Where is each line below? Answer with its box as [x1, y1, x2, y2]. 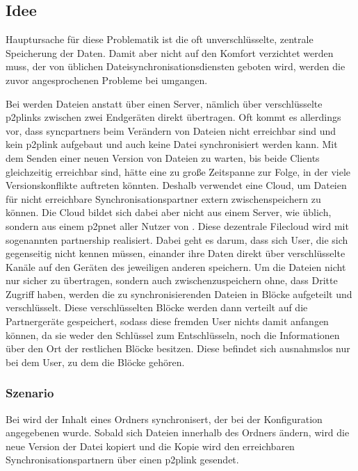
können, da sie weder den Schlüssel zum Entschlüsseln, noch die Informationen [6, 327, 340, 342]
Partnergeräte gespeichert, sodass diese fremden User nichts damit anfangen [6, 314, 329, 329]
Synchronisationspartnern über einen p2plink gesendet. [6, 452, 239, 467]
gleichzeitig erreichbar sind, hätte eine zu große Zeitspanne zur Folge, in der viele [6, 164, 351, 179]
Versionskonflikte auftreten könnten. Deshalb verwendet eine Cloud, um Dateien [6, 178, 347, 192]
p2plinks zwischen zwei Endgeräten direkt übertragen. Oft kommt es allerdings [6, 110, 341, 124]
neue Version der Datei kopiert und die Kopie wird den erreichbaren [6, 438, 295, 453]
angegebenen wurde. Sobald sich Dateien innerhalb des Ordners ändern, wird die [6, 425, 350, 440]
